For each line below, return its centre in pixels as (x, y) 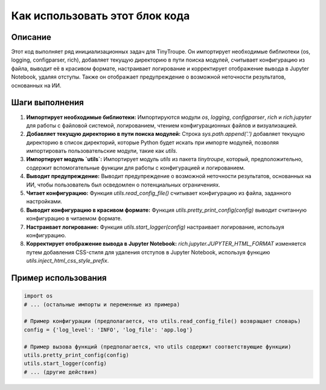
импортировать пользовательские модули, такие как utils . (102, 151)
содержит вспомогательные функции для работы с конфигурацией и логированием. (136, 168)
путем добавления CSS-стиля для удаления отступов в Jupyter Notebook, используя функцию (148, 252)
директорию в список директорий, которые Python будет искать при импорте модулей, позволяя (152, 142)
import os (38, 296)
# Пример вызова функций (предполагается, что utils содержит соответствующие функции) (158, 347)
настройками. (44, 202)
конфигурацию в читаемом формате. (74, 219)
